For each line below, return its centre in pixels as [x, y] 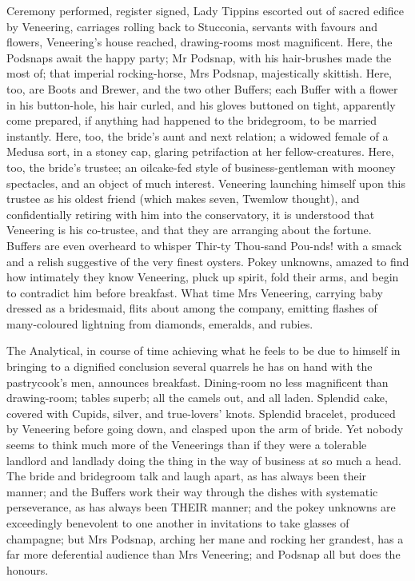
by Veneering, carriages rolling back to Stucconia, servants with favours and [192, 26]
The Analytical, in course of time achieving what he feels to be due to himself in [204, 350]
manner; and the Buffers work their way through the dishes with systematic [192, 491]
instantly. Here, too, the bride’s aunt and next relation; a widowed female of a [198, 135]
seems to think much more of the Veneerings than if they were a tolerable [187, 445]
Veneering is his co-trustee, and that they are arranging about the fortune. [189, 230]
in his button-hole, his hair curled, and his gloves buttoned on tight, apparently [201, 104]
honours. [28, 569]
